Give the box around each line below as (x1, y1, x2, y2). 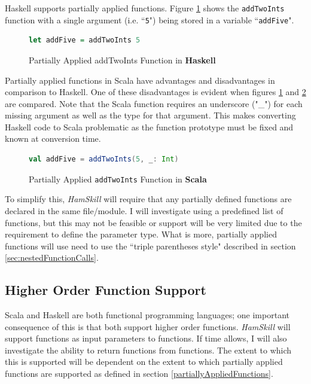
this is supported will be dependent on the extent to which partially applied (5, 355, 283, 368)
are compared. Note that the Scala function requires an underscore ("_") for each (5, 97, 303, 109)
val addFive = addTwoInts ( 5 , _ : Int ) (29, 155, 179, 164)
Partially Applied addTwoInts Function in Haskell (29, 53, 216, 66)
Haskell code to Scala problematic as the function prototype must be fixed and (5, 120, 294, 133)
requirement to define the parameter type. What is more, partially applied (5, 228, 277, 240)
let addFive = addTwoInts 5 (29, 36, 141, 45)
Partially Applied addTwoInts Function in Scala (29, 172, 207, 185)
